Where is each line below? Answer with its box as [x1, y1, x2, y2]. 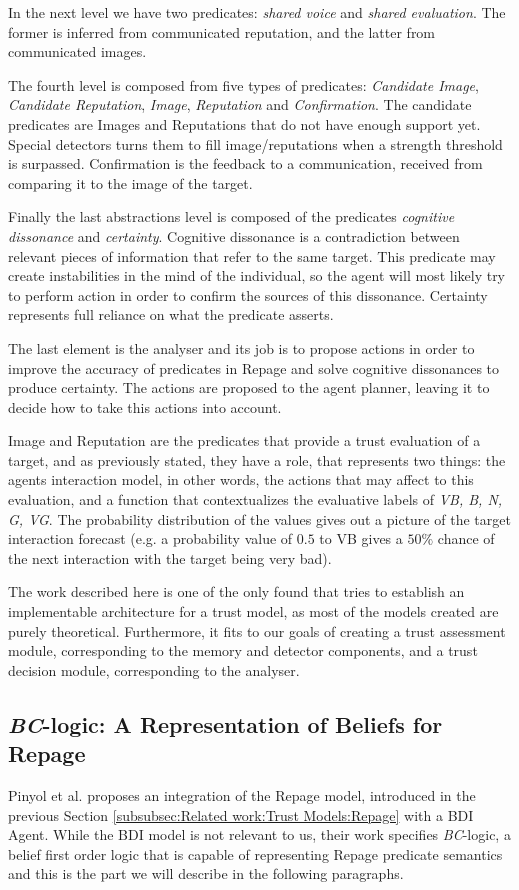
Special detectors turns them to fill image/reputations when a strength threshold [8, 133, 503, 154]
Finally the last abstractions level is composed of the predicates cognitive [8, 206, 455, 227]
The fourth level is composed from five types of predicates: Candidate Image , [8, 74, 479, 95]
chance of [437, 528, 495, 549]
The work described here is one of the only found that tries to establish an [8, 581, 465, 602]
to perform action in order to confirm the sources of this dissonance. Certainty [8, 284, 488, 305]
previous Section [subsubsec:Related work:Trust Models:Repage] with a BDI [8, 804, 474, 825]
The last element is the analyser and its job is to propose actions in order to [8, 337, 475, 358]
